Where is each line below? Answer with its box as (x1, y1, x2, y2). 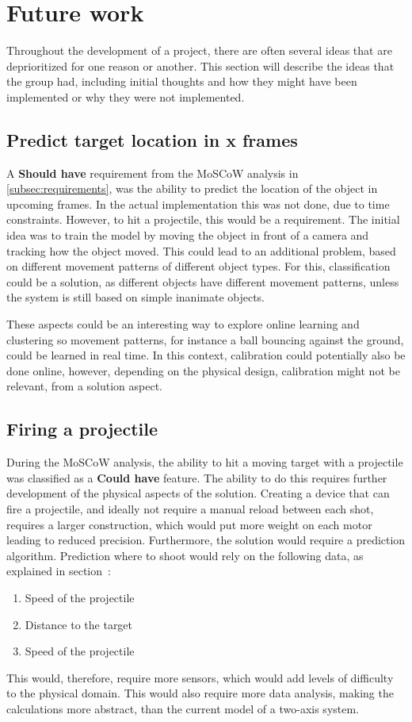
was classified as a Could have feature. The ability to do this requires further (6, 469, 387, 486)
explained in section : (6, 563, 111, 579)
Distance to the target (25, 616, 133, 632)
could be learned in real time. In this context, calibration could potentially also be (6, 347, 406, 363)
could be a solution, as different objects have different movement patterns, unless (6, 273, 399, 290)
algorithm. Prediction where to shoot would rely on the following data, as (6, 547, 364, 563)
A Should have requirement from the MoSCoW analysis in (6, 164, 299, 181)
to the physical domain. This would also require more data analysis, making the (6, 685, 394, 701)
